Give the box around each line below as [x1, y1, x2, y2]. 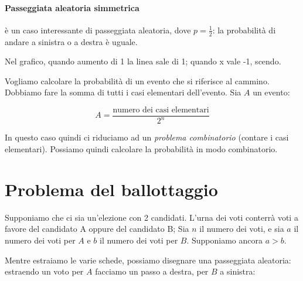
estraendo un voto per [5, 265, 84, 277]
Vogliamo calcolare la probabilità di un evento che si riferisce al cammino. [5, 74, 270, 87]
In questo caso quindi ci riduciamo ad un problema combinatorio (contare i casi [5, 131, 289, 143]
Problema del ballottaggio [5, 177, 218, 201]
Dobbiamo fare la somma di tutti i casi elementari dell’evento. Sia [5, 86, 241, 98]
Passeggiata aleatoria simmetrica [5, 1, 139, 13]
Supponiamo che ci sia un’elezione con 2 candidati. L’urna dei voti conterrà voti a [5, 211, 298, 223]
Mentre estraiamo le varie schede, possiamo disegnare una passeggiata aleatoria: [5, 253, 291, 266]
